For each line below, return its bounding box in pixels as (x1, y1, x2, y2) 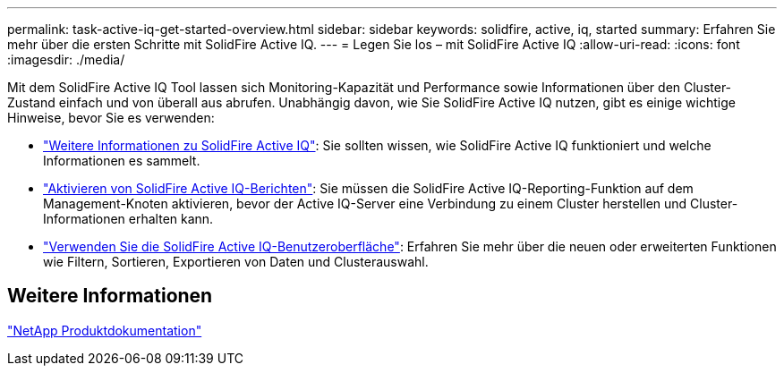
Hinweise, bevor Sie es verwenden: (7, 110, 215, 125)
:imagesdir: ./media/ (7, 52, 125, 67)
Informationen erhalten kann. (43, 211, 214, 226)
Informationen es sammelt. (43, 153, 200, 168)
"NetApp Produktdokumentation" (7, 322, 202, 338)
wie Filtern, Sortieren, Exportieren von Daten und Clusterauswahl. (43, 254, 429, 269)
